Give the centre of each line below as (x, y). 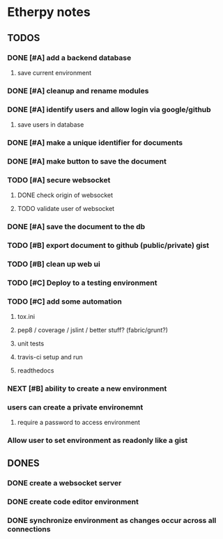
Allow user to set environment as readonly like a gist (98, 441)
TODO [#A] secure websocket (59, 180)
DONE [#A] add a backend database (69, 58)
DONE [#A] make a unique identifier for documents (95, 143)
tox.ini (26, 317)
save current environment (54, 72)
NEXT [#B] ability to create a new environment (87, 389)
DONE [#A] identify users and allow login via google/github (109, 109)
